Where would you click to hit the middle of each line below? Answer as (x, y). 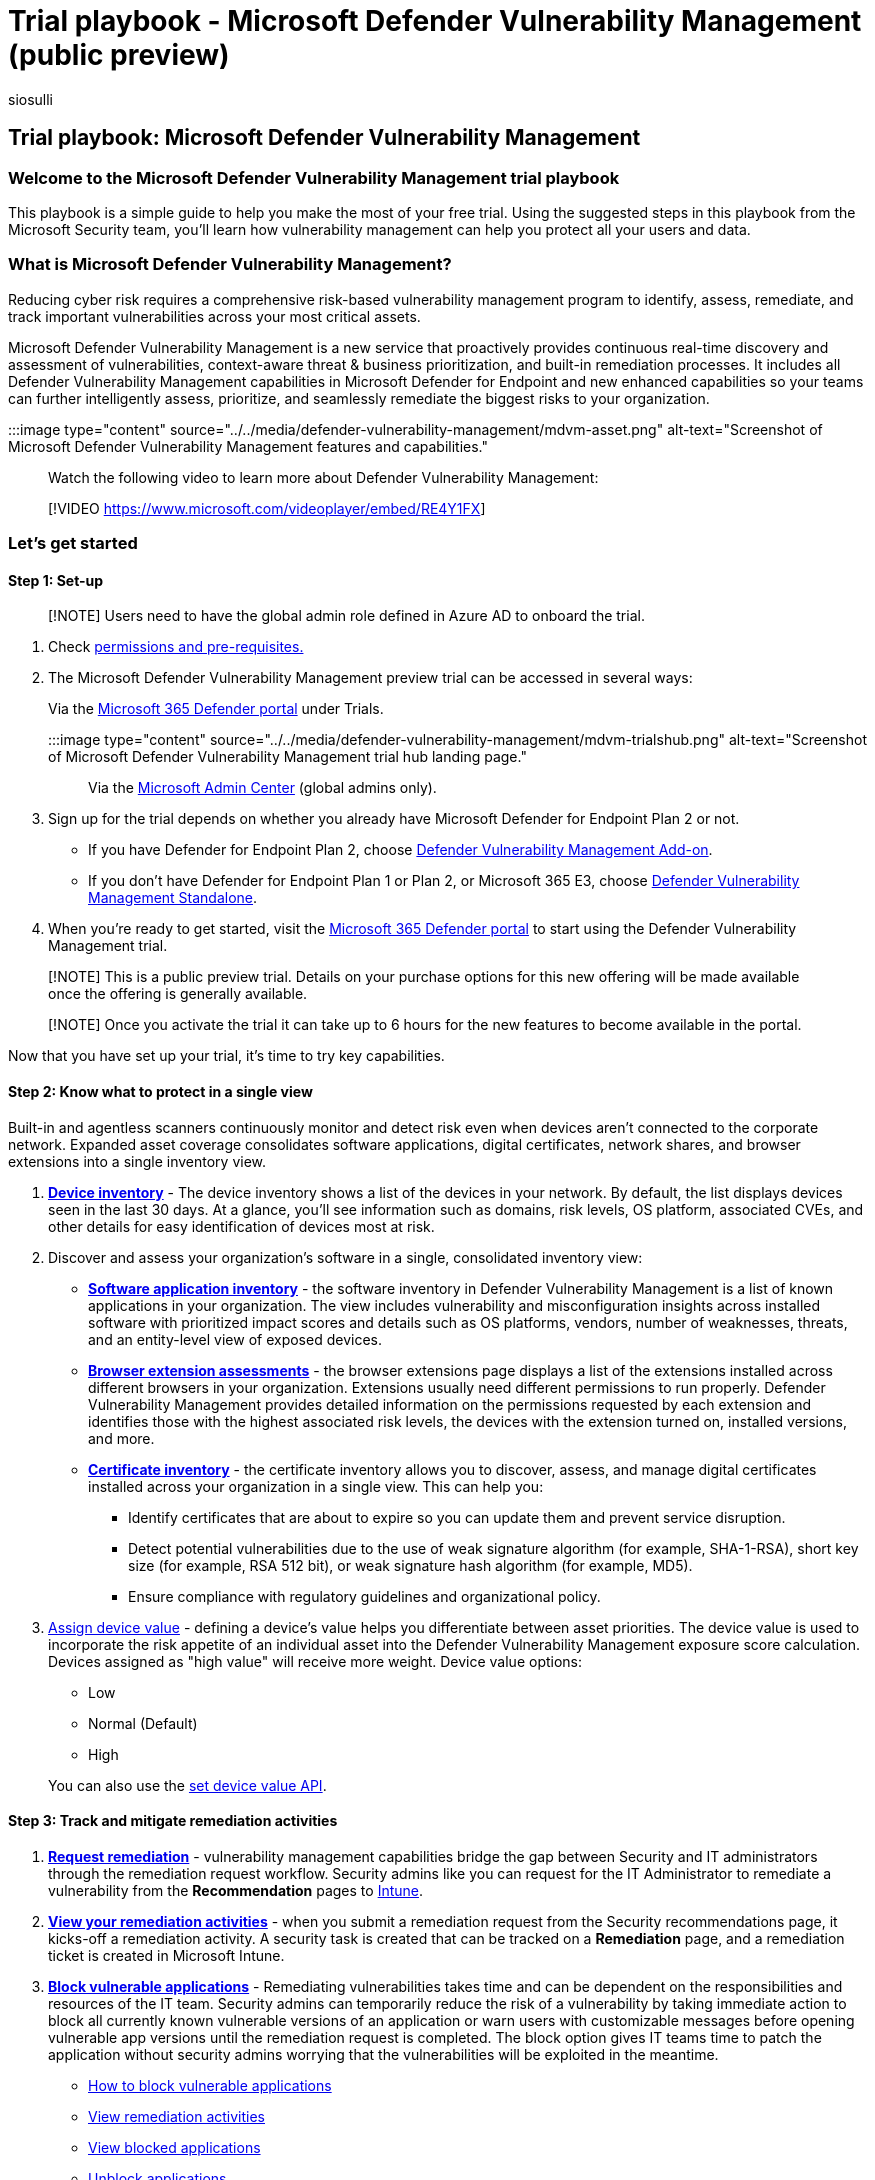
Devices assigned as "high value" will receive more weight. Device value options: (315, 1661)
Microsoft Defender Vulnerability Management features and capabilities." (248, 446)
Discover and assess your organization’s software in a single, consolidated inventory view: (345, 1257)
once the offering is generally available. (178, 994)
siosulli (31, 99)
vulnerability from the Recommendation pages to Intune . (235, 1890)
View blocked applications (174, 2147)
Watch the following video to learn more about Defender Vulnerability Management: (323, 477)
